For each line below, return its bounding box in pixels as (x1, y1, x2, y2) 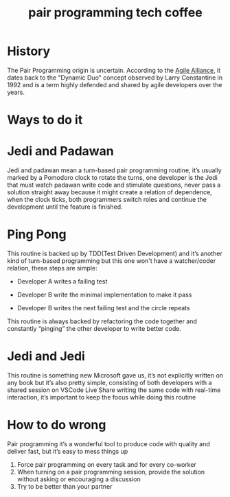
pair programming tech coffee (28, 5, 203, 21)
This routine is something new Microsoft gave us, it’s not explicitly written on (7, 371, 224, 379)
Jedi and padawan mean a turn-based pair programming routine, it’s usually (7, 166, 222, 174)
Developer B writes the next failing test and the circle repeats (16, 304, 190, 312)
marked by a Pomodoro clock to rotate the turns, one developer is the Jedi (7, 174, 218, 182)
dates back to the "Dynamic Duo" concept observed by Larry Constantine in (7, 73, 223, 82)
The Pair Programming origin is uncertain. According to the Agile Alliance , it (7, 66, 221, 74)
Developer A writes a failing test (16, 277, 108, 286)
